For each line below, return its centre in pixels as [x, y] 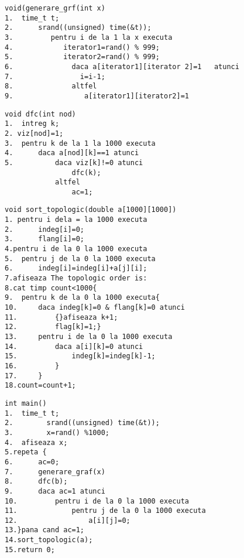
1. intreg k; [32, 124]
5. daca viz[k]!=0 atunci [74, 162]
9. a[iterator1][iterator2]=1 [97, 96]
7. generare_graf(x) [55, 472]
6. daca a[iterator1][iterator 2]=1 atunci [122, 66]
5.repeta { [26, 452]
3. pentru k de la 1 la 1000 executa [80, 143]
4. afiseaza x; [36, 442]
